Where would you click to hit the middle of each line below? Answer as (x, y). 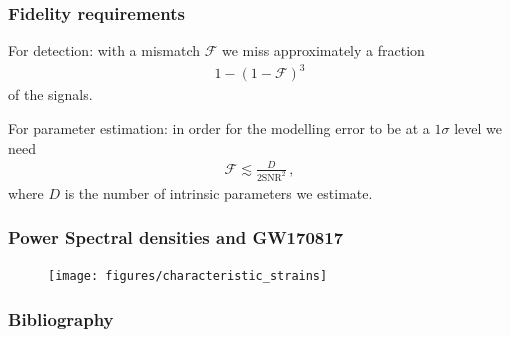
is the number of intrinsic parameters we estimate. (218, 192)
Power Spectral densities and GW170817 (176, 237)
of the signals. (50, 94)
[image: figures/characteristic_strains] (188, 276)
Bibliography (61, 318)
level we (478, 127)
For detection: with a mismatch (104, 50)
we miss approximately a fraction (323, 50)
